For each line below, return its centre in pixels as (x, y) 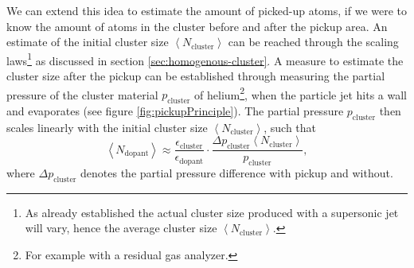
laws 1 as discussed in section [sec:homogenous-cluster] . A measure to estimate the (205, 59)
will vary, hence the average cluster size (121, 228)
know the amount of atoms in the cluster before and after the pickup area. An (197, 26)
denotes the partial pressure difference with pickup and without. (237, 173)
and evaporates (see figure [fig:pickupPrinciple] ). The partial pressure (175, 111)
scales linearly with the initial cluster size (107, 127)
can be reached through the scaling (313, 42)
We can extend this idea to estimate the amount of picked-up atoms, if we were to (207, 10)
